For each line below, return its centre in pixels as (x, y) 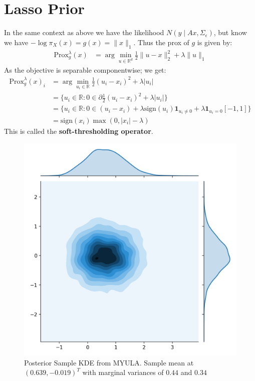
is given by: (215, 42)
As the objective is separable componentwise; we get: (85, 69)
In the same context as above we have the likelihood (84, 32)
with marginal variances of (123, 372)
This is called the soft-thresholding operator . (79, 131)
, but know (230, 32)
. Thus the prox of (161, 42)
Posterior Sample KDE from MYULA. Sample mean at (109, 362)
